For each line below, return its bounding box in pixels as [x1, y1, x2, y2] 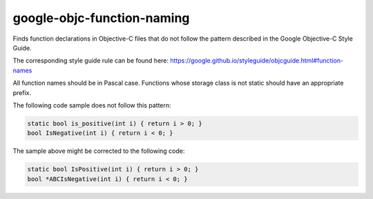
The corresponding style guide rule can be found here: [12, 56, 169, 65]
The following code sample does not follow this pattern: [12, 101, 172, 109]
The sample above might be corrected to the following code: [12, 147, 185, 155]
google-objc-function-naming [12, 10, 190, 25]
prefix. [12, 88, 32, 96]
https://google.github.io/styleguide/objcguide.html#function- [170, 56, 344, 65]
